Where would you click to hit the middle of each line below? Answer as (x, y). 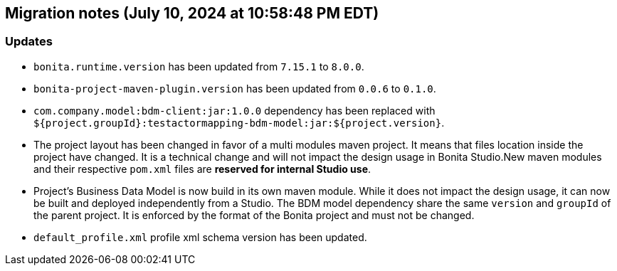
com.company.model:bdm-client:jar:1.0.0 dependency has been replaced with (234, 110)
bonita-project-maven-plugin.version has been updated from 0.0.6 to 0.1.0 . (235, 88)
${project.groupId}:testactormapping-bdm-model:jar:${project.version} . (239, 122)
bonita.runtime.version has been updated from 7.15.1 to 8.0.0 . (199, 66)
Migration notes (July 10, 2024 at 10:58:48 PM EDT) (192, 13)
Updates (29, 42)
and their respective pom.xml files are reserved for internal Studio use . (202, 169)
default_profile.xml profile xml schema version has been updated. (200, 237)
